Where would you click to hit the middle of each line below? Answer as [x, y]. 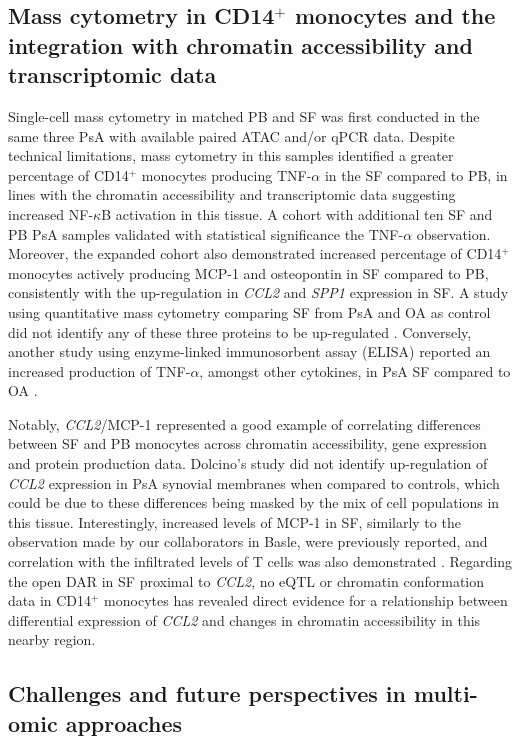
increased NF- [51, 213]
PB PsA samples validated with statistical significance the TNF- [206, 233]
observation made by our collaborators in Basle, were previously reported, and [248, 541]
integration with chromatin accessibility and [240, 44]
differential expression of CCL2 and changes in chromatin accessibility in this [244, 619]
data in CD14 [50, 600]
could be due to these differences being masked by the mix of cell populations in [254, 502]
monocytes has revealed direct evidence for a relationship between [306, 600]
